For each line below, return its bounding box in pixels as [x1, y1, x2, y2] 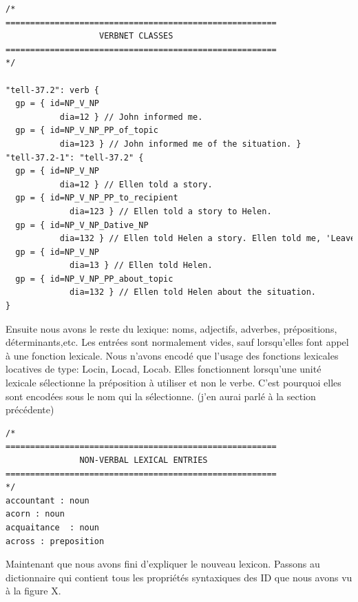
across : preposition [6, 536, 105, 546]
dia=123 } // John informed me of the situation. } [59, 138, 302, 149]
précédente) [6, 402, 54, 417]
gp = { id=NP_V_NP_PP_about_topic [15, 273, 173, 284]
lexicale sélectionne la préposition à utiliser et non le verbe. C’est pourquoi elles [6, 375, 341, 390]
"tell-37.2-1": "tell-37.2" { [6, 152, 144, 163]
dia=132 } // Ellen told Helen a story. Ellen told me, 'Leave [59, 233, 356, 244]
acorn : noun [6, 509, 65, 519]
